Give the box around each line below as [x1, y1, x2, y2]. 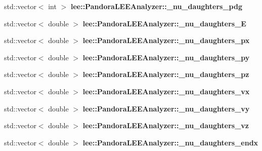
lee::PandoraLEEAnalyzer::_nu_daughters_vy [82, 103, 250, 114]
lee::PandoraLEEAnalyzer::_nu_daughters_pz [82, 69, 249, 80]
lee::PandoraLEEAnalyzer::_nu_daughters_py [82, 52, 250, 62]
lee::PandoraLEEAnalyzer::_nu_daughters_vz [82, 120, 249, 131]
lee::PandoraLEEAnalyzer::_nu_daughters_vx [82, 86, 250, 96]
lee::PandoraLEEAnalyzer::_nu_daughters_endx [82, 137, 258, 147]
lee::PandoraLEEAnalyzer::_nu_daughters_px [82, 35, 250, 46]
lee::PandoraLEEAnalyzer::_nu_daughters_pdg [70, 1, 242, 11]
